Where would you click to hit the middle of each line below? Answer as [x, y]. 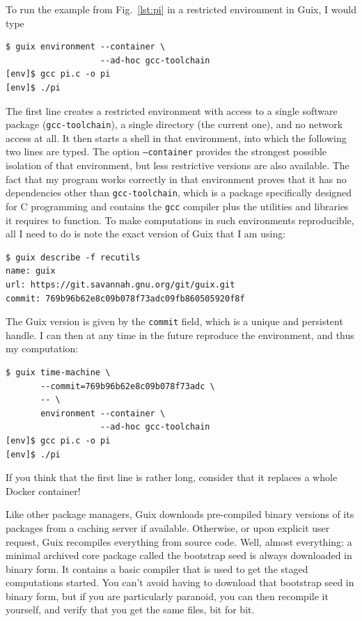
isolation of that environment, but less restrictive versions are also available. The [178, 165]
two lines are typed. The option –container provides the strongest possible [166, 151]
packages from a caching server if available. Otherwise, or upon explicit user [168, 527]
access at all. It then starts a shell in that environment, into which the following [176, 137]
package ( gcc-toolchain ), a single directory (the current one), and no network [174, 124]
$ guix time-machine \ [58, 372]
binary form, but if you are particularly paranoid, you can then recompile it [167, 596]
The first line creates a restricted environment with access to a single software [172, 110]
